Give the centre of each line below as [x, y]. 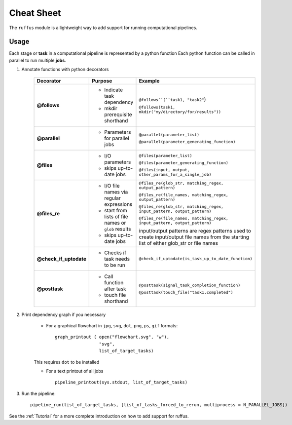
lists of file [116, 216]
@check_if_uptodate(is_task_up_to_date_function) [196, 259]
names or [115, 223]
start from [116, 210]
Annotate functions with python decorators [65, 70]
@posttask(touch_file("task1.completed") [186, 292]
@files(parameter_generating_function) [184, 163]
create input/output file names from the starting [194, 237]
